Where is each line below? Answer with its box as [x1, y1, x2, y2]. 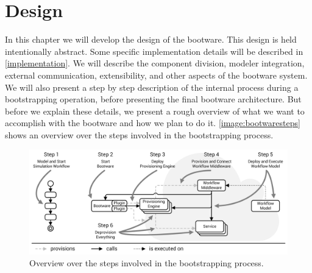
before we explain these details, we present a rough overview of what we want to [5, 104, 305, 117]
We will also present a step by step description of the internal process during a [5, 80, 299, 93]
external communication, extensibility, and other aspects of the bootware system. [5, 68, 308, 81]
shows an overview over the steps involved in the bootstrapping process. [5, 128, 274, 141]
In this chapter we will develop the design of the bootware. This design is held [5, 33, 297, 46]
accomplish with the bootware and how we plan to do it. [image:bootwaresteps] [5, 116, 300, 129]
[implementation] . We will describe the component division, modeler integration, [5, 57, 305, 69]
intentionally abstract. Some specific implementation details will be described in [5, 44, 303, 57]
